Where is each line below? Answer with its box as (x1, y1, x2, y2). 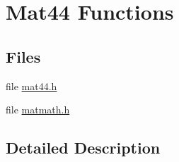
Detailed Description (6, 137, 161, 158)
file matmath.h (6, 102, 70, 117)
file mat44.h (6, 78, 57, 93)
